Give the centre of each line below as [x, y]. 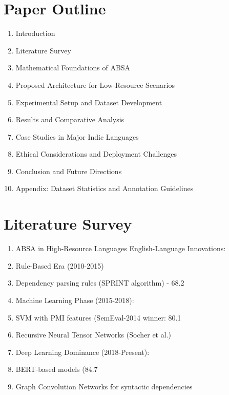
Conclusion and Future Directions [69, 171]
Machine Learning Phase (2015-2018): [75, 300]
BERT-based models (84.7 [57, 369]
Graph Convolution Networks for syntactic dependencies [104, 386]
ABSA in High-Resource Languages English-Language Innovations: [121, 248]
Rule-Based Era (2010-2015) [60, 265]
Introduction [35, 33]
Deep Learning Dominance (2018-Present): [82, 352]
